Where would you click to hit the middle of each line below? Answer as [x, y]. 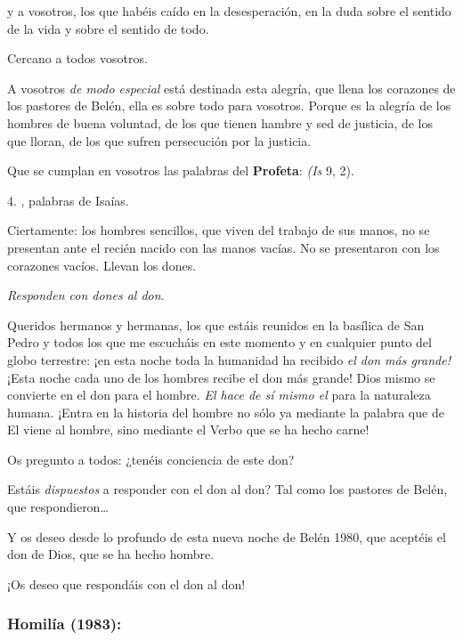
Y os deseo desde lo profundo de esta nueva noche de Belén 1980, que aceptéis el [227, 536]
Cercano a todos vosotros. [77, 58]
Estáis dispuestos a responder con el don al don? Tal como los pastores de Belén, [227, 489]
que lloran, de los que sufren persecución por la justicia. [159, 140]
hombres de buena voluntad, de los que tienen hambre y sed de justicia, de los [220, 122]
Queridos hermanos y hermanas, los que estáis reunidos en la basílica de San [216, 324]
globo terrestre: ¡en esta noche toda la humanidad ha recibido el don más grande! [229, 359]
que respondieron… [58, 507]
